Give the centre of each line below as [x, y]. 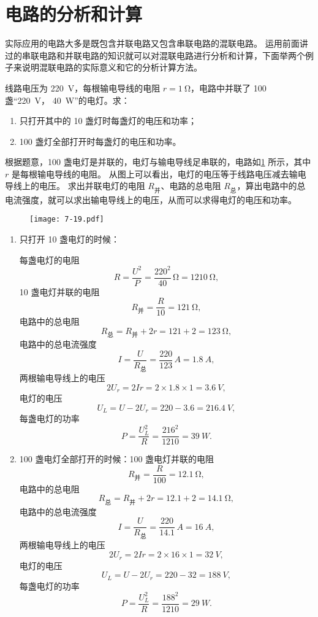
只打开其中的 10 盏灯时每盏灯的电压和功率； [108, 121]
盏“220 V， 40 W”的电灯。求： [67, 100]
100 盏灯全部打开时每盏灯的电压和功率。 [100, 141]
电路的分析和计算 [74, 14]
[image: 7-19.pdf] [67, 219]
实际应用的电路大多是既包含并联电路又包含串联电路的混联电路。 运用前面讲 [157, 43]
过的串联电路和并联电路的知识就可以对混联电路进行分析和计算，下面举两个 [155, 55]
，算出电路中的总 [271, 186]
